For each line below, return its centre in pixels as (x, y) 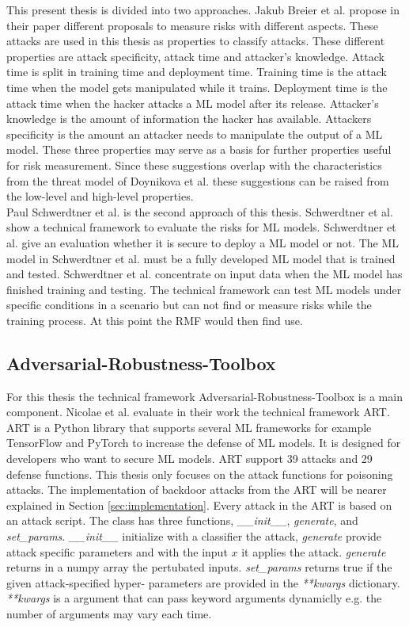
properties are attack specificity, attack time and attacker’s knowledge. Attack (195, 56)
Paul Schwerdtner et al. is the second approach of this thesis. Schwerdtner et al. (200, 211)
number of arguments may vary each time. (109, 613)
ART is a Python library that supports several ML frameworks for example (189, 427)
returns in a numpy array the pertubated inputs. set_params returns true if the (199, 567)
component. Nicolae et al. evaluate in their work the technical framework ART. (198, 412)
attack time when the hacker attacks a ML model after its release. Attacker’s (193, 103)
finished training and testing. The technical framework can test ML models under (204, 289)
